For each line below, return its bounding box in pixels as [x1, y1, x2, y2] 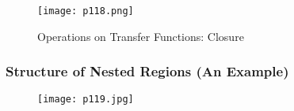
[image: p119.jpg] [37, 94, 134, 105]
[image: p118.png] [37, 6, 134, 17]
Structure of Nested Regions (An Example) [6, 61, 289, 81]
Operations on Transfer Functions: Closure [37, 28, 244, 44]
